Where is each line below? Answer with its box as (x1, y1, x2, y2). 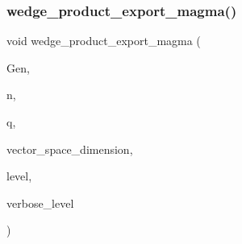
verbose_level (6, 194, 74, 211)
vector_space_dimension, (6, 140, 133, 157)
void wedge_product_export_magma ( (6, 32, 201, 49)
